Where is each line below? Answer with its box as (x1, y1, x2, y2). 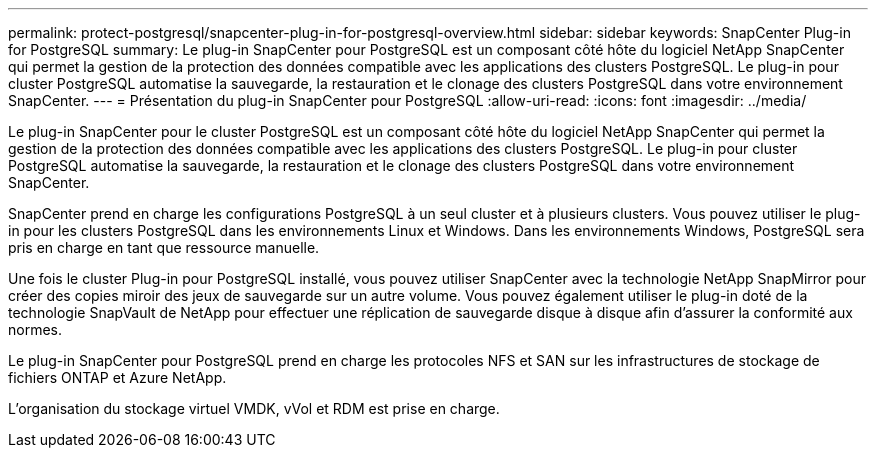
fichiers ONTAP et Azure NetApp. (8, 369, 227, 386)
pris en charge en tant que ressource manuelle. (8, 239, 320, 256)
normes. (8, 321, 63, 338)
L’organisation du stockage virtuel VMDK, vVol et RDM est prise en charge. (8, 400, 500, 417)
